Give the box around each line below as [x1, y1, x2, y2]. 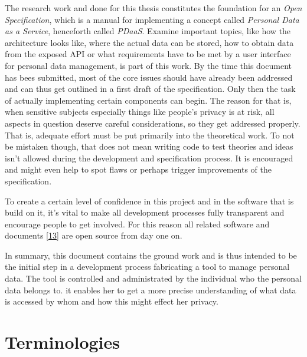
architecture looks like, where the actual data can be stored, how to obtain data [5, 36, 294, 48]
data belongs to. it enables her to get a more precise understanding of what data [5, 283, 296, 296]
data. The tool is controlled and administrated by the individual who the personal [5, 272, 302, 285]
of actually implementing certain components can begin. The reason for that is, [5, 94, 292, 106]
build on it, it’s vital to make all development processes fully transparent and [5, 206, 285, 219]
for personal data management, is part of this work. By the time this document [5, 59, 292, 71]
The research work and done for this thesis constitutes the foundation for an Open [5, 2, 302, 14]
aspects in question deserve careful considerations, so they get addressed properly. [5, 117, 301, 129]
